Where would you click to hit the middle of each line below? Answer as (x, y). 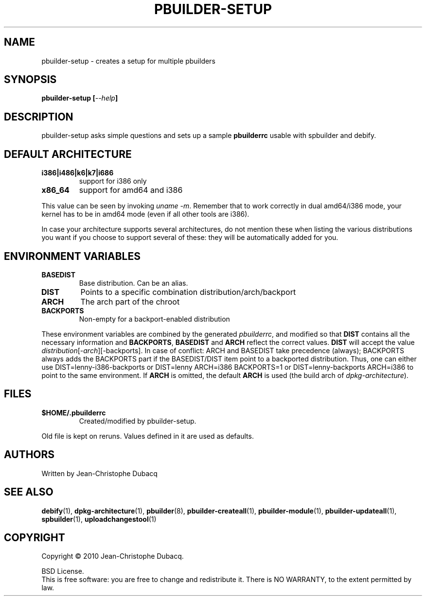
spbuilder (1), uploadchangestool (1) (99, 519)
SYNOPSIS (30, 80)
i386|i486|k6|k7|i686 (78, 173)
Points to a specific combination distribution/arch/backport (188, 292)
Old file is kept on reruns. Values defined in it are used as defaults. (148, 436)
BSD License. (63, 571)
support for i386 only (113, 181)
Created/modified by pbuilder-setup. (138, 421)
